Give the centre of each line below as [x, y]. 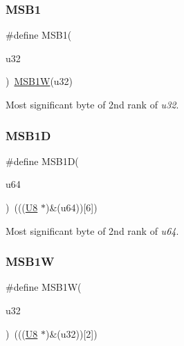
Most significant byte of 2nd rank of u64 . [92, 230]
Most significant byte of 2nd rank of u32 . [92, 104]
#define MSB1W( [44, 287]
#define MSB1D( [42, 161]
